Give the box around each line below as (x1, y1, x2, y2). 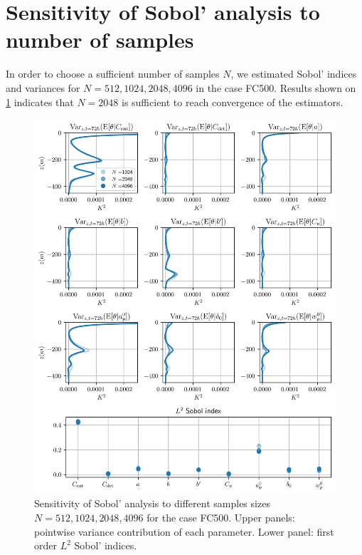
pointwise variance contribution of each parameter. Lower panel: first (34, 524, 334, 539)
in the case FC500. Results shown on (196, 80, 356, 95)
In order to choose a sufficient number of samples (6, 66, 220, 81)
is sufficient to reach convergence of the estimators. (121, 94, 344, 109)
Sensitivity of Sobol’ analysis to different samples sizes (34, 496, 270, 511)
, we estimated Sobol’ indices (230, 66, 357, 81)
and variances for (6, 80, 80, 95)
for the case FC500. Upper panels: (147, 509, 295, 524)
